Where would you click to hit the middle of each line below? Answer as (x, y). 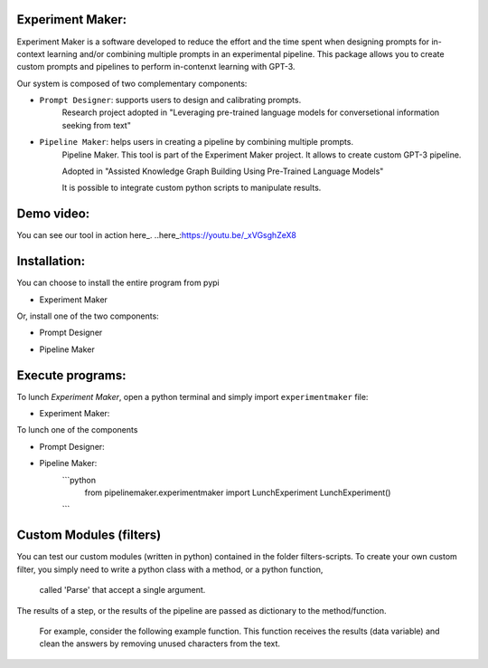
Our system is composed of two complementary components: (132, 83)
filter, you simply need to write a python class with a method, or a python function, (170, 569)
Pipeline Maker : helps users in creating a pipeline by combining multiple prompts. (197, 142)
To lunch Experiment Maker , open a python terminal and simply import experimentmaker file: (192, 396)
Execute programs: (71, 375)
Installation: (51, 261)
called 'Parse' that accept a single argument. (122, 590)
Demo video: (53, 214)
